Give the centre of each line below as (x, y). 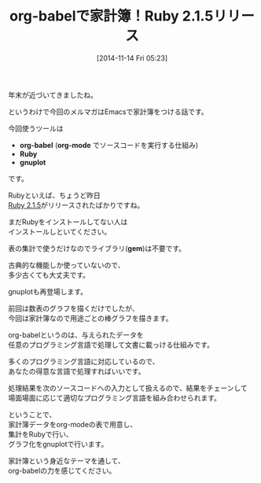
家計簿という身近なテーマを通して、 (66, 460)
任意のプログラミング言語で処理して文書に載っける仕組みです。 (111, 345)
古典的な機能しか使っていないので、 (66, 265)
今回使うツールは (36, 128)
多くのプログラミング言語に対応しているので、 (84, 361)
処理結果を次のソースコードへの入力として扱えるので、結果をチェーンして (128, 388)
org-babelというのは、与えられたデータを (76, 334)
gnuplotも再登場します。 (48, 291)
